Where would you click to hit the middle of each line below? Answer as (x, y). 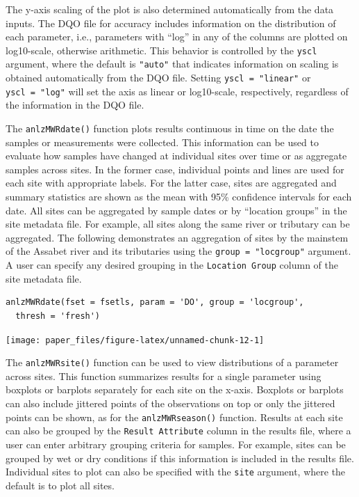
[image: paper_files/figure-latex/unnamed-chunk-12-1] (135, 340)
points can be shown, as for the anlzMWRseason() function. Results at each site (174, 417)
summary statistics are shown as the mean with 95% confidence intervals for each (179, 197)
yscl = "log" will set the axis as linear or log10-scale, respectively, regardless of (177, 91)
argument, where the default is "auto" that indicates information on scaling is (172, 64)
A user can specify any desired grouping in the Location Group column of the (172, 265)
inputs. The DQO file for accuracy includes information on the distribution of (171, 23)
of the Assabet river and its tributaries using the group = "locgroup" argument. (178, 251)
